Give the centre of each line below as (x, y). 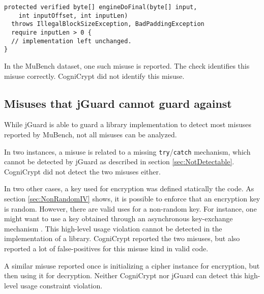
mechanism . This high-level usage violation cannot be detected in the (113, 228)
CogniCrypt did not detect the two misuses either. (82, 171)
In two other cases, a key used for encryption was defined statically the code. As (129, 188)
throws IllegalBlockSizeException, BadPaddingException (108, 24)
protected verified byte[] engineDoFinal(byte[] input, (101, 7)
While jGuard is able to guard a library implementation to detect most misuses (128, 124)
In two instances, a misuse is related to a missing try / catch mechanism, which (127, 151)
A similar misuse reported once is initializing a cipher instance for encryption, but (132, 265)
